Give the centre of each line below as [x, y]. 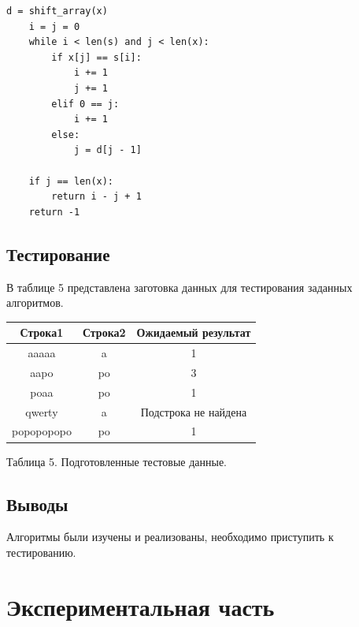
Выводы [37, 504]
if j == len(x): [71, 181]
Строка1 [42, 332]
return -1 [54, 212]
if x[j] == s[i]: [96, 57]
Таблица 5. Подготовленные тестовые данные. [117, 461]
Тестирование [58, 254]
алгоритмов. [35, 302]
